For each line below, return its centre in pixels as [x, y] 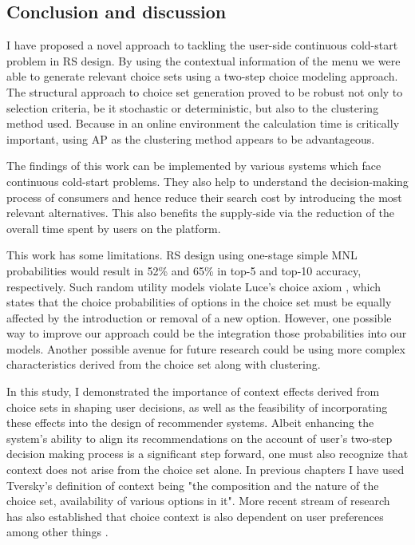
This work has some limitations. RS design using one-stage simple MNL [182, 255]
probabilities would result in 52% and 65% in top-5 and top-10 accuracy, [184, 270]
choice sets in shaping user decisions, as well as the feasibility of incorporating [197, 407]
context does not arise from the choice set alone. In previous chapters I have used [206, 470]
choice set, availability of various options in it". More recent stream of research [198, 501]
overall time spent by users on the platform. [114, 228]
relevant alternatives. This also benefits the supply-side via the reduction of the [200, 213]
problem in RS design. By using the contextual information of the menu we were [204, 60]
